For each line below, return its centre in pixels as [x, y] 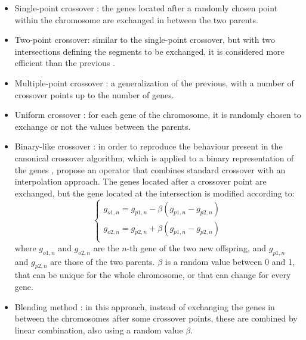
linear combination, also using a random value [99, 330]
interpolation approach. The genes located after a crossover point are [140, 181]
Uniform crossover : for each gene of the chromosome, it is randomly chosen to [158, 115]
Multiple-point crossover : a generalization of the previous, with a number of [154, 82]
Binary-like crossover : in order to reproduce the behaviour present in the [149, 146]
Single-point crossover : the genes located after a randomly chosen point [146, 8]
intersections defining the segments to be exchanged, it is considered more [149, 51]
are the [106, 247]
